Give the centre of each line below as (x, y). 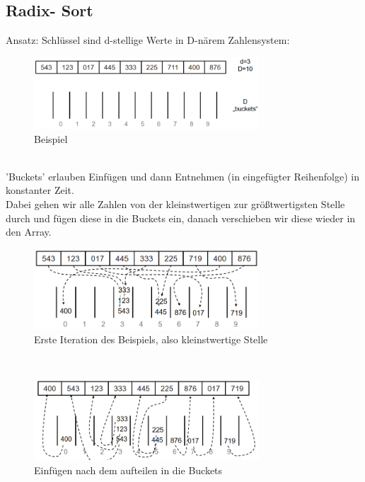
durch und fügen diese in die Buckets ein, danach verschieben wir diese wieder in (181, 218)
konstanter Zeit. (40, 190)
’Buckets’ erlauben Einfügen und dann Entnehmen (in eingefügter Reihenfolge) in (182, 176)
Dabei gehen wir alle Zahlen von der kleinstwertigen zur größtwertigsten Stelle (175, 204)
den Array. (29, 232)
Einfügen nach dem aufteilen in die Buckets (128, 470)
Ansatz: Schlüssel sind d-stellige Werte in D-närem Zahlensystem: (148, 40)
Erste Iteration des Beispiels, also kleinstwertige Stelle (151, 339)
